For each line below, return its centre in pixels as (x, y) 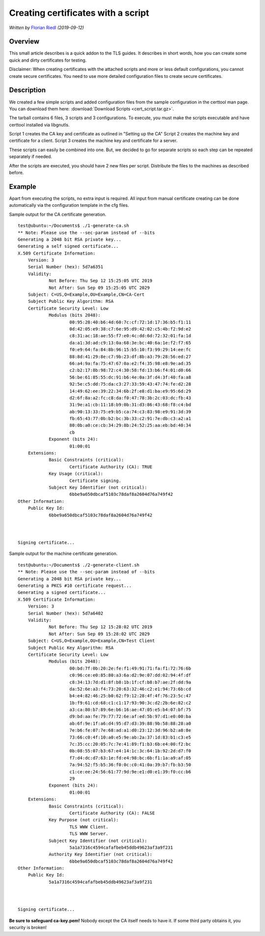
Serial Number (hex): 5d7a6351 (66, 267)
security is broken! (28, 928)
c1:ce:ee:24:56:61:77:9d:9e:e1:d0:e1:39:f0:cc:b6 (130, 772)
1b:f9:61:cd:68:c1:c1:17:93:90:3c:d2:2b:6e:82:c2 (130, 703)
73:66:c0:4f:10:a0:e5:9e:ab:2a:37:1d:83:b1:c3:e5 (130, 737)
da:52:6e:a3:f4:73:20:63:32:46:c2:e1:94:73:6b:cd (130, 689)
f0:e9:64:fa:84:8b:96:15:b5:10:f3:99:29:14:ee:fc (130, 350)
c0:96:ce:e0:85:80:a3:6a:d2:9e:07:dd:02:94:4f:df (130, 675)
